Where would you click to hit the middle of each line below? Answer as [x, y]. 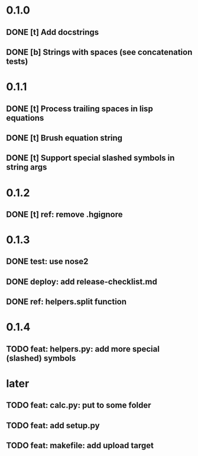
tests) [17, 61]
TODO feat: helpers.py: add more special [83, 349]
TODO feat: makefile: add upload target [80, 446]
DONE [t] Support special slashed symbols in [90, 158]
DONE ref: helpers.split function [66, 302]
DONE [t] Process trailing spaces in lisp [80, 109]
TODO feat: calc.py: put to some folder [79, 405]
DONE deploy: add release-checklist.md [82, 282]
